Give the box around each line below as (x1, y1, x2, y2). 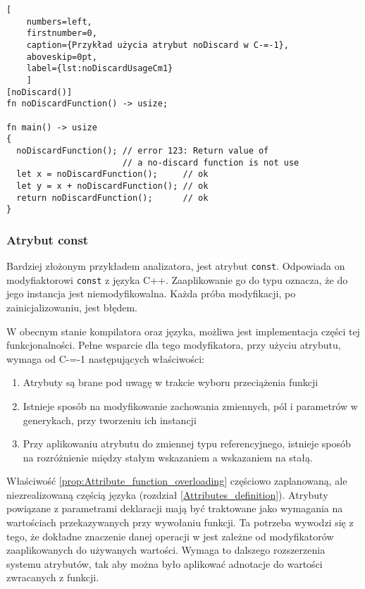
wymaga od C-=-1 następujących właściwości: (6, 351, 205, 366)
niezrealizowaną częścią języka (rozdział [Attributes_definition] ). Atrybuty (6, 487, 328, 502)
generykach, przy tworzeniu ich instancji (23, 412, 197, 427)
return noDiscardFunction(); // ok (16, 192, 209, 203)
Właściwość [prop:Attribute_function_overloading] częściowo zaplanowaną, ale (6, 473, 347, 488)
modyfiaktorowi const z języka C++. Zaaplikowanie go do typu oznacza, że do (6, 272, 348, 287)
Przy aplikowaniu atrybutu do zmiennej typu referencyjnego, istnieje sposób (23, 436, 351, 451)
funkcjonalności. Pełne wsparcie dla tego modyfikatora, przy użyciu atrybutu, (6, 337, 341, 352)
